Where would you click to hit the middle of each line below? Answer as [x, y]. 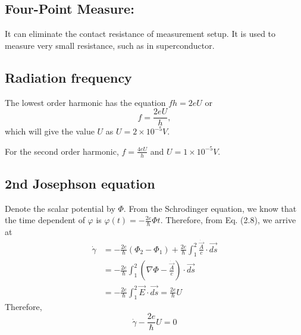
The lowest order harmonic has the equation [85, 102]
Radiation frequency [68, 77]
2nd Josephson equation [80, 184]
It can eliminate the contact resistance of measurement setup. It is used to [140, 34]
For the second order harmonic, [62, 151]
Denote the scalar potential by [60, 208]
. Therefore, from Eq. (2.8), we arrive [228, 220]
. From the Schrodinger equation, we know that [210, 208]
